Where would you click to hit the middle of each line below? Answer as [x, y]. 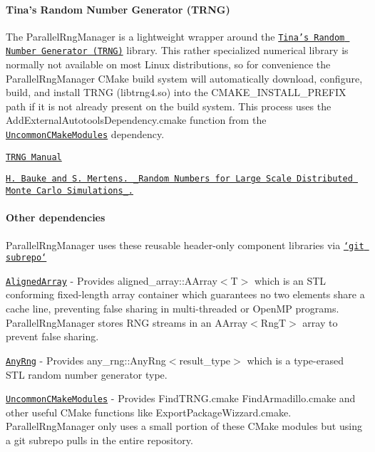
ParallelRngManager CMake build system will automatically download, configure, [184, 78]
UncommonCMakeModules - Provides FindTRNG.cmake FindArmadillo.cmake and [181, 398]
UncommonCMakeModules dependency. [85, 134]
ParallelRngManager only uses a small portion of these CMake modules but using [184, 426]
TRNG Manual [34, 157]
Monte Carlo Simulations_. [70, 191]
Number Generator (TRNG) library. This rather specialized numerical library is [177, 50]
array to [320, 322]
